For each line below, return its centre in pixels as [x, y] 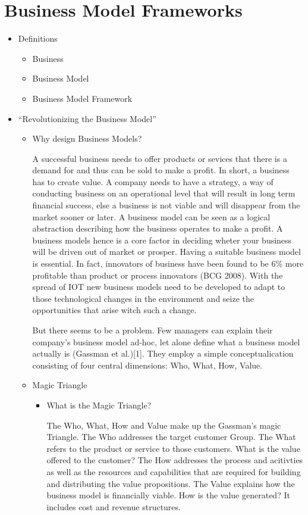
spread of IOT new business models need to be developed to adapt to [159, 287]
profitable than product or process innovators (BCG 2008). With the [158, 275]
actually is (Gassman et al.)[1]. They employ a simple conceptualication [163, 353]
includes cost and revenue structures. [114, 506]
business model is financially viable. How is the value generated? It [168, 495]
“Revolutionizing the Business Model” [87, 118]
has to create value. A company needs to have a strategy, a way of [153, 181]
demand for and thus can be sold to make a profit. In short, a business [161, 170]
